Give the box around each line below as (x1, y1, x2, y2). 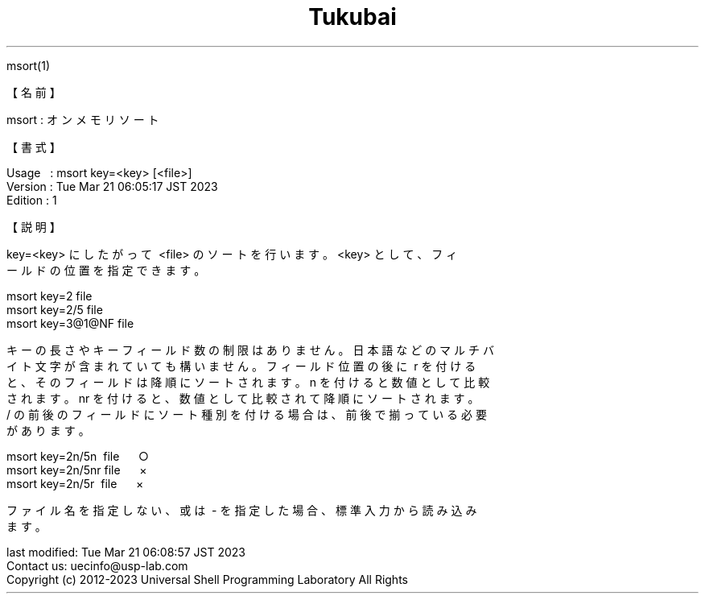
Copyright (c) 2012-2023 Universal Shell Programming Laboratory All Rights (6, 572, 408, 586)
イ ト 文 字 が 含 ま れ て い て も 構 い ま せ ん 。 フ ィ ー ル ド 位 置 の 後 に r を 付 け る (6, 358, 476, 373)
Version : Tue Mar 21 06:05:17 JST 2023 (6, 179, 218, 193)
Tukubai (308, 3, 397, 31)
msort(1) (6, 58, 51, 72)
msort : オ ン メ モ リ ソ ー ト (6, 112, 159, 126)
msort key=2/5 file (6, 302, 103, 317)
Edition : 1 (6, 192, 57, 207)
